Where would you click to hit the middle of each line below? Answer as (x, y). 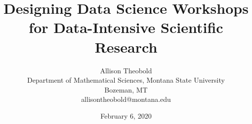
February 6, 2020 (126, 115)
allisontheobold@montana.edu (126, 99)
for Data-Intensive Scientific (126, 27)
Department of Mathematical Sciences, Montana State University (126, 80)
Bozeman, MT (126, 89)
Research (126, 46)
